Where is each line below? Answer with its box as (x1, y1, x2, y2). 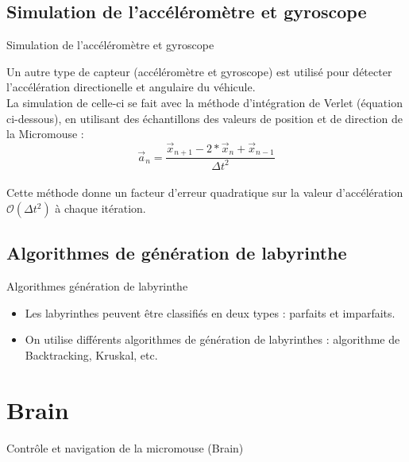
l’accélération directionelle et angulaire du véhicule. (6, 79, 256, 95)
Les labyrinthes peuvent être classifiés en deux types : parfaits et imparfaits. (25, 304, 395, 321)
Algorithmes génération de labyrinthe (6, 278, 188, 295)
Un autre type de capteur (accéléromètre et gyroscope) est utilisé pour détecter (6, 63, 392, 79)
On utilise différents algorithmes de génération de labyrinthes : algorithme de (25, 331, 400, 348)
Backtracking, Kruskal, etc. (25, 346, 158, 363)
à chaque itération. (55, 200, 146, 216)
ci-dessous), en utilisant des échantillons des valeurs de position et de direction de (6, 110, 403, 126)
